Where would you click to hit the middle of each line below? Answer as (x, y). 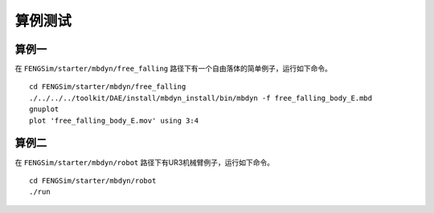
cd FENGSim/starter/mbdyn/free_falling (108, 87)
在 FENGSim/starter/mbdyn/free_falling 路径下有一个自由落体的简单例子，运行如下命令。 (174, 69)
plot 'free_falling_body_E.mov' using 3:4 (114, 121)
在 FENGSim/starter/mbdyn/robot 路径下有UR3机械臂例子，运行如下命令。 (145, 162)
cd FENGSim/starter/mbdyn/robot (93, 181)
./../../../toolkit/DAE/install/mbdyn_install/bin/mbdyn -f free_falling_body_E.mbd (201, 98)
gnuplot (44, 109)
